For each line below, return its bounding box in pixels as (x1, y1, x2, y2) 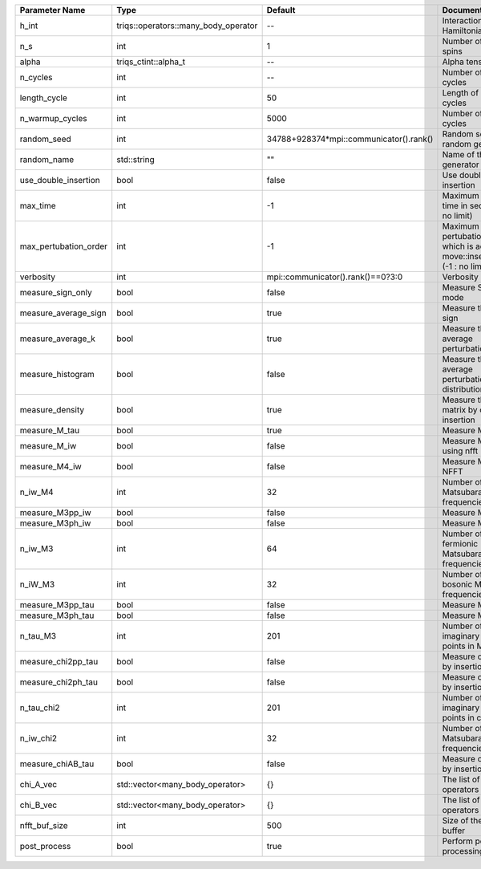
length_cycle (19, 92, 68, 104)
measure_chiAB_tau (19, 758, 95, 770)
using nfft (442, 445, 479, 457)
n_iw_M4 (19, 486, 54, 497)
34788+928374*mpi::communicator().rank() (266, 133, 434, 144)
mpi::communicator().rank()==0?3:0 (266, 271, 403, 282)
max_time (19, 201, 56, 211)
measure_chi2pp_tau (19, 656, 99, 667)
